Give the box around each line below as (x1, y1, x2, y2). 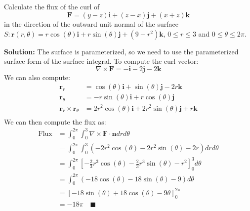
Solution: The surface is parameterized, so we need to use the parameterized (4, 46, 239, 56)
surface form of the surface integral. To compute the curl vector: (4, 56, 199, 66)
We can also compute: (4, 72, 70, 82)
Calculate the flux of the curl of (4, 1, 100, 12)
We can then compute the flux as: (4, 116, 106, 127)
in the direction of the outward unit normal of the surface (4, 18, 178, 29)
